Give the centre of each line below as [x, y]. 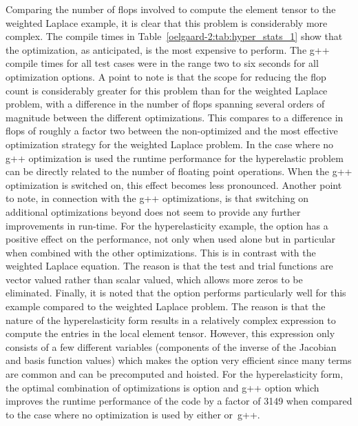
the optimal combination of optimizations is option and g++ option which [162, 387]
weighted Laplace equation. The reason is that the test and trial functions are [169, 266]
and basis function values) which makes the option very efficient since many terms [179, 360]
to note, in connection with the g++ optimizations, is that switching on [157, 198]
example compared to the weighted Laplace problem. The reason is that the [166, 306]
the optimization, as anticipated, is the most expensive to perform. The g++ [168, 49]
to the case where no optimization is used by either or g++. [133, 414]
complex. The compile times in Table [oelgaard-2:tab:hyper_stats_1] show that [174, 36]
